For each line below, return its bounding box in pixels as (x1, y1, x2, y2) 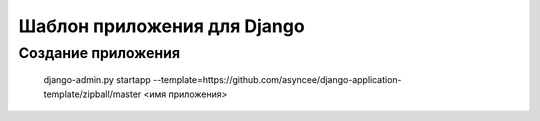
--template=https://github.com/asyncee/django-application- (152, 74, 402, 86)
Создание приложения (18, 44, 180, 62)
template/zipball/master (43, 88, 142, 100)
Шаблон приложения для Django (18, 15, 305, 37)
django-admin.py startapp (43, 74, 152, 86)
